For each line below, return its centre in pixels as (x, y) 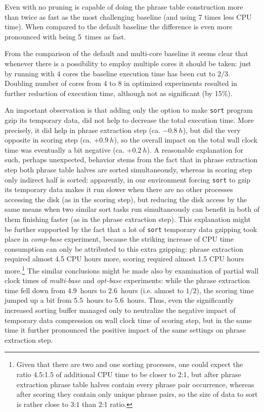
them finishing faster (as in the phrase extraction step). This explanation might (128, 219)
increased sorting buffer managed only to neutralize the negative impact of (120, 310)
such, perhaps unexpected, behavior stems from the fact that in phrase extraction (131, 159)
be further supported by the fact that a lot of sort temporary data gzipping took (131, 229)
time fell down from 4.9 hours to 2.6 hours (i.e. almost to (94, 290)
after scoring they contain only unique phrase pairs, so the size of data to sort (137, 394)
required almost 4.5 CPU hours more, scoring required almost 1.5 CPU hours (124, 259)
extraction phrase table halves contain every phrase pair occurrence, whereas (135, 384)
